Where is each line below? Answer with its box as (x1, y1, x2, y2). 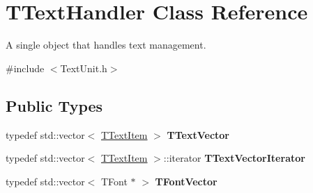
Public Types (6, 94, 103, 116)
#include (6, 60, 45, 75)
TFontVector (155, 174, 217, 188)
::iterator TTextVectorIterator (163, 151, 305, 165)
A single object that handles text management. (6, 37, 206, 52)
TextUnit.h (60, 60, 107, 75)
